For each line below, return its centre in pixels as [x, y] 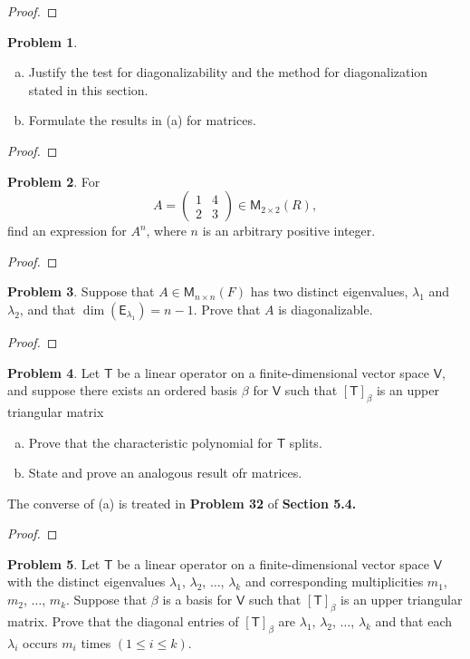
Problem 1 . [43, 41]
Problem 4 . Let [54, 372]
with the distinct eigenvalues [86, 581]
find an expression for [67, 231]
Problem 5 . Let [54, 563]
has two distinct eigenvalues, [329, 291]
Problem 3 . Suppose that [81, 291]
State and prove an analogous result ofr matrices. [165, 473]
